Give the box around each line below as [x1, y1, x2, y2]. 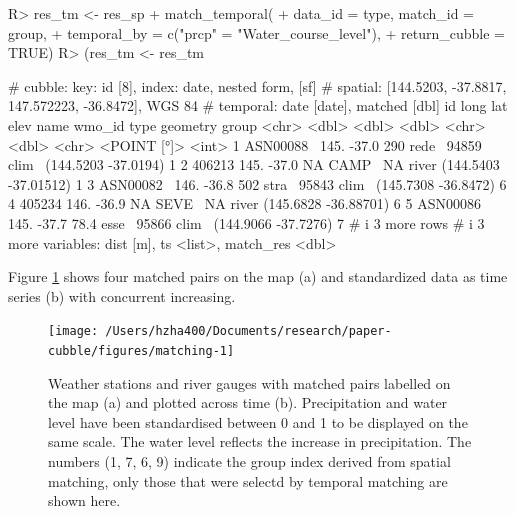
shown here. [48, 490, 121, 511]
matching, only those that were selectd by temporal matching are [48, 470, 448, 491]
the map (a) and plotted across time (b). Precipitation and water [48, 392, 448, 413]
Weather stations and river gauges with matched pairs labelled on [48, 372, 451, 393]
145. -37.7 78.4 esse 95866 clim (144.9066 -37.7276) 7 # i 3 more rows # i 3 [8, 212, 485, 233]
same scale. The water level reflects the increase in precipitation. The [48, 431, 472, 452]
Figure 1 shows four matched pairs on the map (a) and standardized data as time [8, 266, 508, 287]
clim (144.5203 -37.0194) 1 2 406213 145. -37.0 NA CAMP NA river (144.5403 [8, 154, 500, 175]
